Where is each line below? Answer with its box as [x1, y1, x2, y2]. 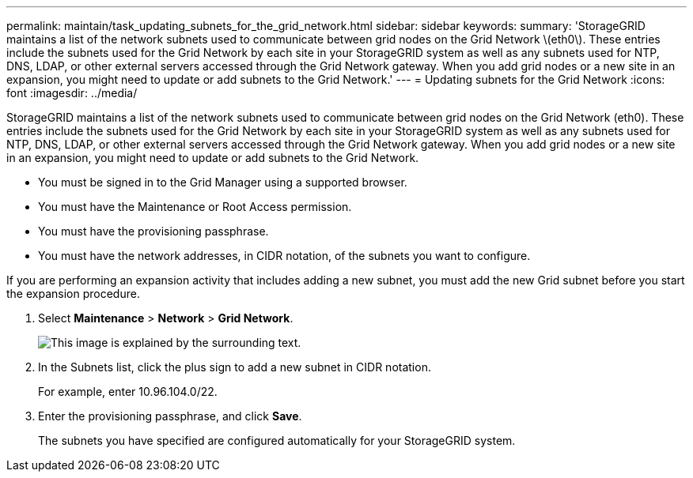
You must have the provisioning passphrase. [38, 224, 269, 238]
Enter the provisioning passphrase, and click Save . [38, 409, 302, 423]
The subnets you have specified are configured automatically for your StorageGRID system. [38, 434, 516, 447]
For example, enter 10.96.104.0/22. [38, 385, 218, 398]
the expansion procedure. [6, 287, 140, 300]
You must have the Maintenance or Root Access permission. [38, 200, 352, 213]
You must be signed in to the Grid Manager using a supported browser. [38, 175, 407, 189]
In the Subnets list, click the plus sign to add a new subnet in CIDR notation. [38, 360, 431, 374]
